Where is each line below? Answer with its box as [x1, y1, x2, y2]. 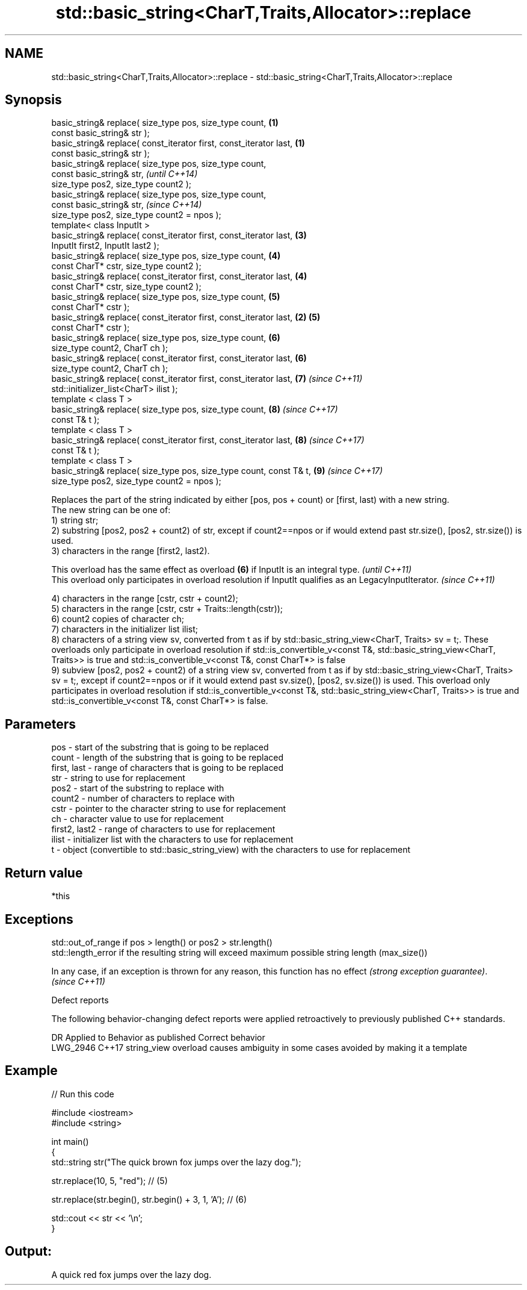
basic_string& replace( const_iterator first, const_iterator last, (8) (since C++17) [51, 435, 365, 446]
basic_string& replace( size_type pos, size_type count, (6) [51, 332, 280, 343]
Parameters [5, 716, 76, 732]
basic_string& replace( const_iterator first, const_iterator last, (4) [51, 271, 307, 282]
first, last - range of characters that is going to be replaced [51, 762, 284, 773]
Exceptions [5, 911, 73, 927]
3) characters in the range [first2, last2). [51, 546, 210, 556]
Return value [5, 865, 83, 880]
